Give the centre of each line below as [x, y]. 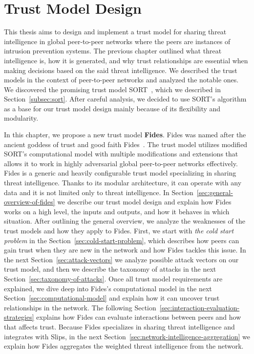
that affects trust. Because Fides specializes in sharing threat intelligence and [119, 326]
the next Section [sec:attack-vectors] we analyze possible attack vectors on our [121, 259]
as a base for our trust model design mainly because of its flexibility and [112, 108]
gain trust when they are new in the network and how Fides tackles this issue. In [125, 250]
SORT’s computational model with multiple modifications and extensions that [121, 154]
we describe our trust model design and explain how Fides [144, 202]
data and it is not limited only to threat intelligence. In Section [99, 192]
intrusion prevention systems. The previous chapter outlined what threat [113, 51]
